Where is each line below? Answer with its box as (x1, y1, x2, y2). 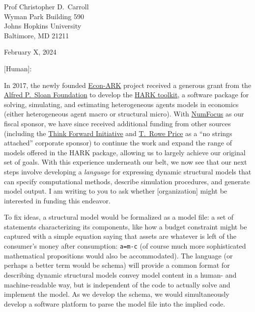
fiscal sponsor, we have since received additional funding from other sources (4, 118, 231, 128)
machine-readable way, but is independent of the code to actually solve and (4, 279, 230, 289)
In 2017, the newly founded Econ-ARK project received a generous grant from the (4, 80, 252, 90)
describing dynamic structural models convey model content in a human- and (4, 269, 237, 280)
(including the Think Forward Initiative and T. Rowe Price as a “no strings (4, 128, 232, 138)
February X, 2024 (4, 47, 57, 57)
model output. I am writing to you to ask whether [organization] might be (4, 186, 227, 196)
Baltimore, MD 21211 (4, 30, 69, 40)
